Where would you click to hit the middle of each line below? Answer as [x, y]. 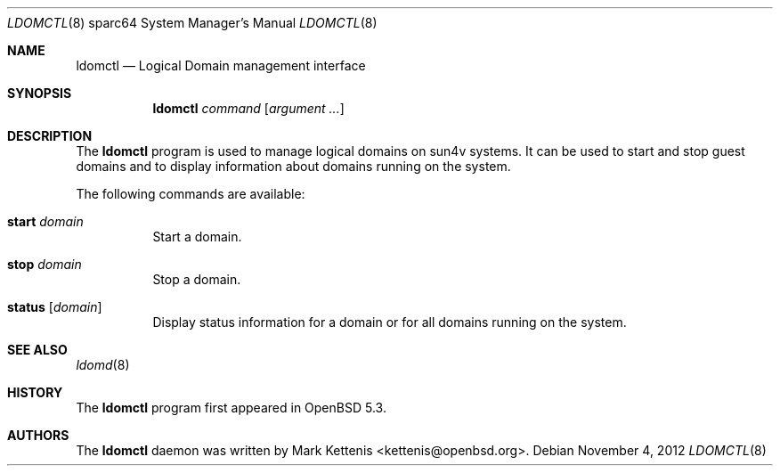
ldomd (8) [103, 365]
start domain [45, 221]
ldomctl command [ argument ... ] [248, 108]
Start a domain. [197, 236]
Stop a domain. [197, 279]
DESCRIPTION [50, 136]
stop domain [45, 264]
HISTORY [35, 392]
